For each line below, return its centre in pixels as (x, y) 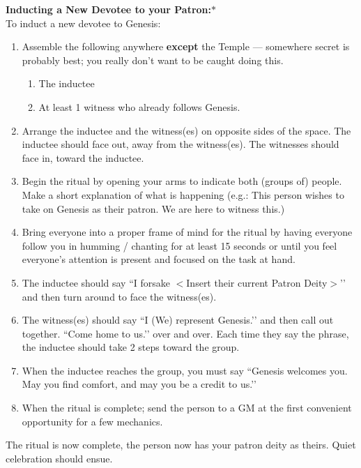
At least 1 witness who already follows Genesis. (139, 106)
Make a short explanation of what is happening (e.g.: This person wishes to (183, 194)
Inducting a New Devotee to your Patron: (108, 9)
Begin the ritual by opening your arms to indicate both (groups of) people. (182, 181)
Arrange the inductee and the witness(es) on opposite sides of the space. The (186, 130)
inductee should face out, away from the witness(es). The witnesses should (180, 144)
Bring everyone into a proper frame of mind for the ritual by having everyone (187, 232)
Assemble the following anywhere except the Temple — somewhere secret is (186, 46)
